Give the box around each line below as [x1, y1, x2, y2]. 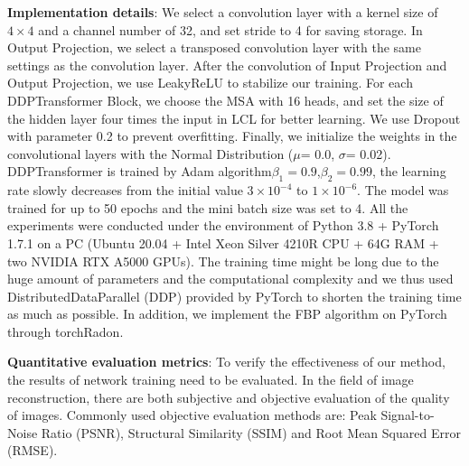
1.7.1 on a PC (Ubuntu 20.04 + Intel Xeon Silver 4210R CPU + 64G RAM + [7, 233, 439, 252]
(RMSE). [7, 441, 58, 460]
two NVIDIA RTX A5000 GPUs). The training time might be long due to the [7, 251, 439, 270]
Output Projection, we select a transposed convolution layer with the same [7, 38, 421, 57]
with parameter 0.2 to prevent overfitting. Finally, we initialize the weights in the [7, 126, 457, 145]
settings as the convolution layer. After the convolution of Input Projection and [7, 55, 447, 74]
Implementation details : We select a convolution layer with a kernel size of [7, 3, 438, 21]
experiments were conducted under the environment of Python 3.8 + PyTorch [7, 216, 439, 235]
